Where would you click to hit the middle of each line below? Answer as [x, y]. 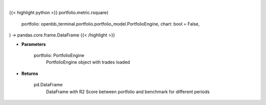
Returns [30, 73]
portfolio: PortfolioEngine [59, 55]
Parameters [34, 44]
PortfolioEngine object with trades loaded [88, 62]
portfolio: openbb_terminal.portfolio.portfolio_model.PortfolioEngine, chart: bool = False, [111, 24]
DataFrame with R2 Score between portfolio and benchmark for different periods [128, 92]
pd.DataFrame [48, 85]
